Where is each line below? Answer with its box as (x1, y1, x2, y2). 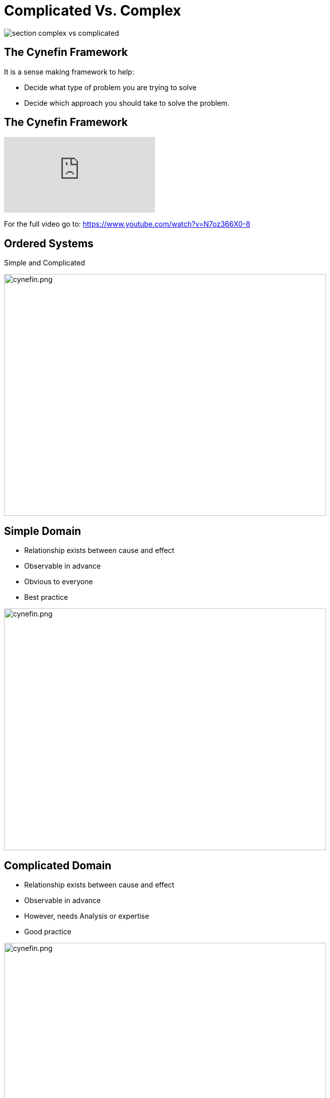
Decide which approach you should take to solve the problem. (24, 98, 229, 107)
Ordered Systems (4, 237, 94, 250)
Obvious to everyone (24, 577, 93, 586)
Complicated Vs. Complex (4, 2, 181, 19)
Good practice (24, 927, 71, 936)
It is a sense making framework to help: (4, 67, 134, 76)
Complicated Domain (4, 859, 112, 872)
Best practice (24, 593, 68, 602)
